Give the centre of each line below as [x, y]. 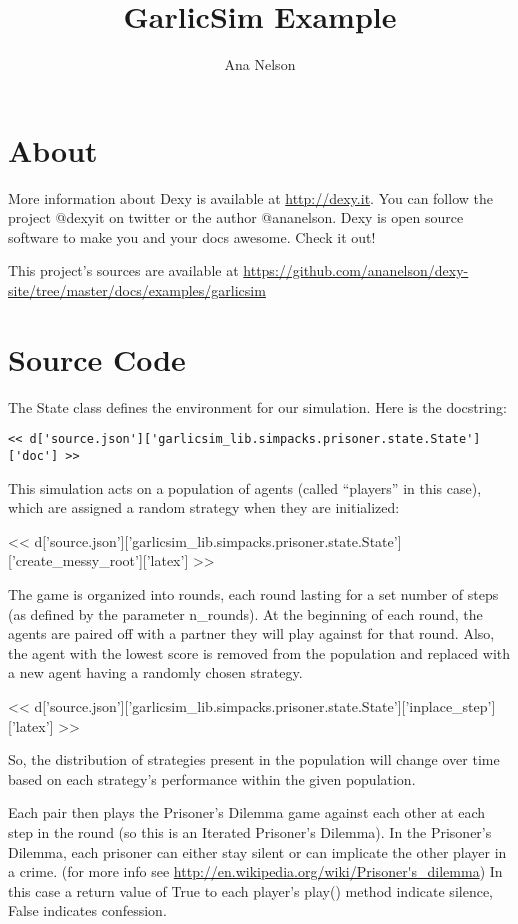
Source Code [97, 358]
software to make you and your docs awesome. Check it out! [192, 236]
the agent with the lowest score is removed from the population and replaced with [259, 652]
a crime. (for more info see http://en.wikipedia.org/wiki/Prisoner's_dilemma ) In [255, 871]
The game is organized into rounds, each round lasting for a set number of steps [253, 594]
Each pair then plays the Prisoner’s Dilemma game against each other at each [247, 812]
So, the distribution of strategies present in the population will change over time [254, 759]
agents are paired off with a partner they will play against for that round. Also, [251, 633]
